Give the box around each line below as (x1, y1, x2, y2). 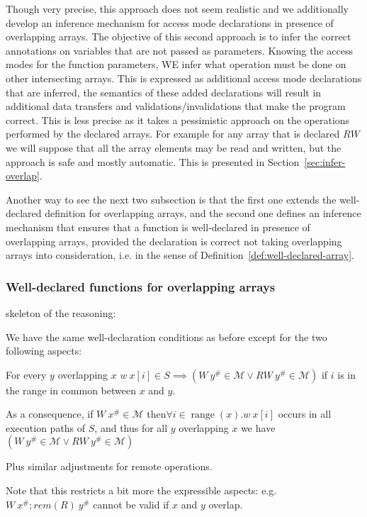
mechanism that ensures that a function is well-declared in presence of (6, 219, 310, 234)
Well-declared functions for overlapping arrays (6, 277, 276, 295)
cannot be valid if (93, 496, 169, 511)
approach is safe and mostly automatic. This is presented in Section (6, 154, 300, 169)
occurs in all (278, 406, 332, 421)
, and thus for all (94, 420, 168, 435)
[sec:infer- (304, 154, 346, 169)
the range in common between (6, 382, 136, 397)
